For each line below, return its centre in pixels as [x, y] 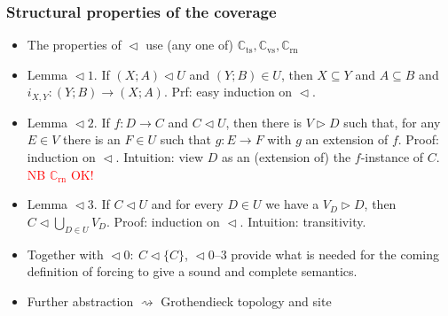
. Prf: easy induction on [228, 92]
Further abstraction [80, 301]
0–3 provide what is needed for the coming [323, 254]
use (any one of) [190, 45]
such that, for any [392, 122]
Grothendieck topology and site [246, 301]
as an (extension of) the [286, 157]
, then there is [264, 122]
